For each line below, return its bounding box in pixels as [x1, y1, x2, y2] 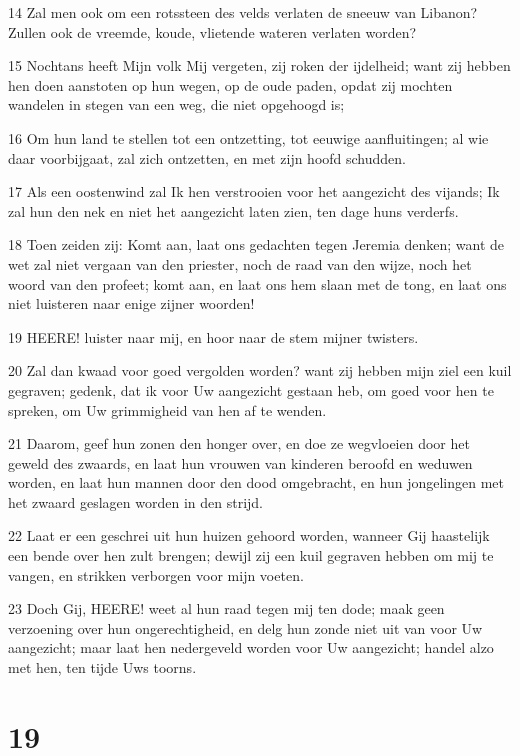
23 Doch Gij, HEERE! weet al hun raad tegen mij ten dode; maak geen [8, 598, 445, 619]
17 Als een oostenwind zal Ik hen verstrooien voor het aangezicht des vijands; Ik [8, 181, 500, 202]
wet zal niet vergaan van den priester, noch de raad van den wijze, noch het [8, 253, 472, 274]
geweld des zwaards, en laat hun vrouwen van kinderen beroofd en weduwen [8, 452, 473, 473]
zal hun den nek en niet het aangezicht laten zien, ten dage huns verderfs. [8, 200, 459, 221]
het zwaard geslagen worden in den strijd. [8, 491, 263, 512]
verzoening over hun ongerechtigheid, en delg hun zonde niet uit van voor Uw [8, 617, 483, 638]
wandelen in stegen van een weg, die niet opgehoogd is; [8, 94, 345, 115]
